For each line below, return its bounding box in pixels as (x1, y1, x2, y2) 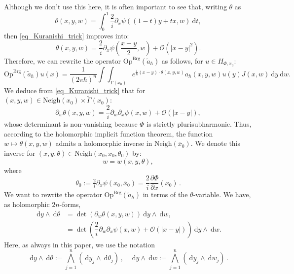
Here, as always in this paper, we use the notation (4, 239, 155, 249)
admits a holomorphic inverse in (55, 138, 152, 148)
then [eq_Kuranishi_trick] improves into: (4, 30, 129, 40)
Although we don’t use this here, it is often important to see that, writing (4, 1, 227, 11)
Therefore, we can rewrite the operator (4, 55, 121, 66)
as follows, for (161, 55, 203, 66)
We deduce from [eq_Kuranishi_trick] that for (4, 85, 146, 95)
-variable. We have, (193, 189, 251, 200)
